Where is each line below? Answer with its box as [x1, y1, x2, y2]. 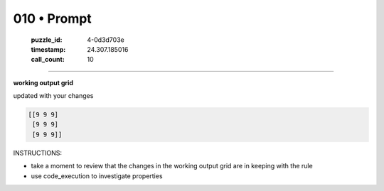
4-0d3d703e [87, 36, 124, 44]
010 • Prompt [13, 11, 92, 26]
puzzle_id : [31, 36, 63, 44]
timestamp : [31, 45, 66, 53]
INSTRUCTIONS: [13, 148, 62, 157]
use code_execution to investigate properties [31, 171, 163, 180]
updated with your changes [13, 92, 94, 100]
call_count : [31, 55, 65, 64]
